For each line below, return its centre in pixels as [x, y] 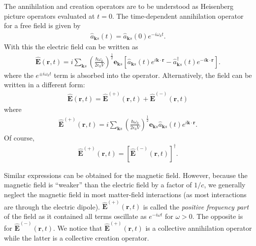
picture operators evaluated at [49, 16]
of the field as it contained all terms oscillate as [75, 216]
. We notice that [78, 228]
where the [19, 75]
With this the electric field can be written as [71, 46]
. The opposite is [218, 216]
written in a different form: [45, 85]
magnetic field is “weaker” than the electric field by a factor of [98, 185]
